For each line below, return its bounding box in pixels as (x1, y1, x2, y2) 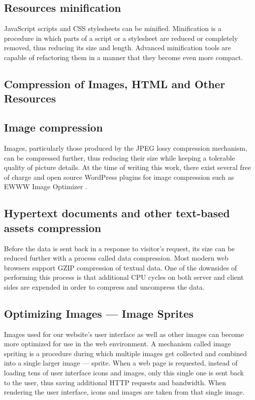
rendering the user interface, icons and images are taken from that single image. (4, 387, 245, 397)
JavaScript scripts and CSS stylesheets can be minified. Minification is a (4, 23, 222, 33)
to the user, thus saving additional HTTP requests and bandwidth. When (4, 377, 226, 387)
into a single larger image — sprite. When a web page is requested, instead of (4, 358, 238, 368)
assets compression (4, 220, 101, 235)
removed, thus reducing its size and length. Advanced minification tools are (4, 42, 231, 53)
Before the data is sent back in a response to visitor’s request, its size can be (4, 243, 235, 253)
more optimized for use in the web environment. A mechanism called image (4, 338, 231, 349)
